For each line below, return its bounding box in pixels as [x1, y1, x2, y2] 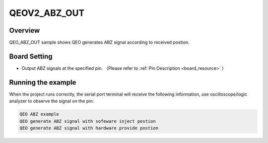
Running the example [9, 78, 76, 87]
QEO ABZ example [19, 111, 60, 117]
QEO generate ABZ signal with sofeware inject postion [19, 118, 156, 124]
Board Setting [9, 52, 53, 60]
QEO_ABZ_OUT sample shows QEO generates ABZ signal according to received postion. [9, 40, 190, 46]
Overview [9, 26, 40, 35]
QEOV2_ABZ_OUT [9, 7, 85, 18]
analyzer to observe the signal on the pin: [9, 98, 94, 104]
